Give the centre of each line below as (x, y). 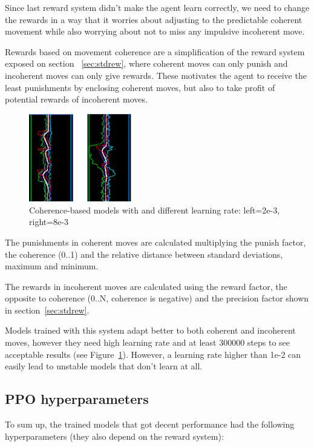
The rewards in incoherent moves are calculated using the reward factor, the (146, 286)
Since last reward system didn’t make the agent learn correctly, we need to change (157, 7)
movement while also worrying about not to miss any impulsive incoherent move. (155, 31)
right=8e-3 (49, 222)
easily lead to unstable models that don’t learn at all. (104, 366)
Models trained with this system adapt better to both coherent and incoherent (150, 330)
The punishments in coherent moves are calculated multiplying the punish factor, (155, 242)
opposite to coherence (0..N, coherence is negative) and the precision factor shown (157, 298)
